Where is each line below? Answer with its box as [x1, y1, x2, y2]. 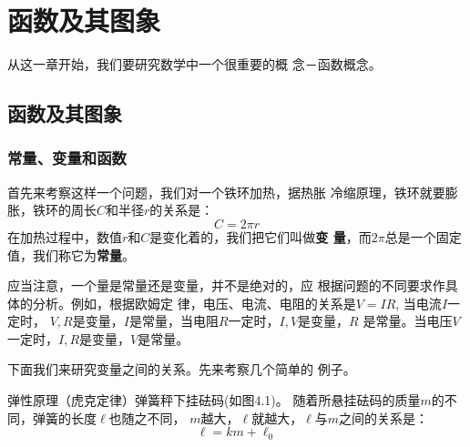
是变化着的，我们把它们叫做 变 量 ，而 [149, 227, 372, 246]
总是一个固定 [384, 227, 462, 246]
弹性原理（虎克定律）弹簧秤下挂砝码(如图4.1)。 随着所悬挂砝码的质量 [7, 391, 421, 410]
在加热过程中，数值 [7, 227, 122, 246]
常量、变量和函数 [7, 147, 127, 169]
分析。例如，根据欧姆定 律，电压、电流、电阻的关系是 [32, 293, 356, 312]
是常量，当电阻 [128, 311, 219, 330]
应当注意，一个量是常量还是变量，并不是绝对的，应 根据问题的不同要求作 [7, 276, 445, 295]
